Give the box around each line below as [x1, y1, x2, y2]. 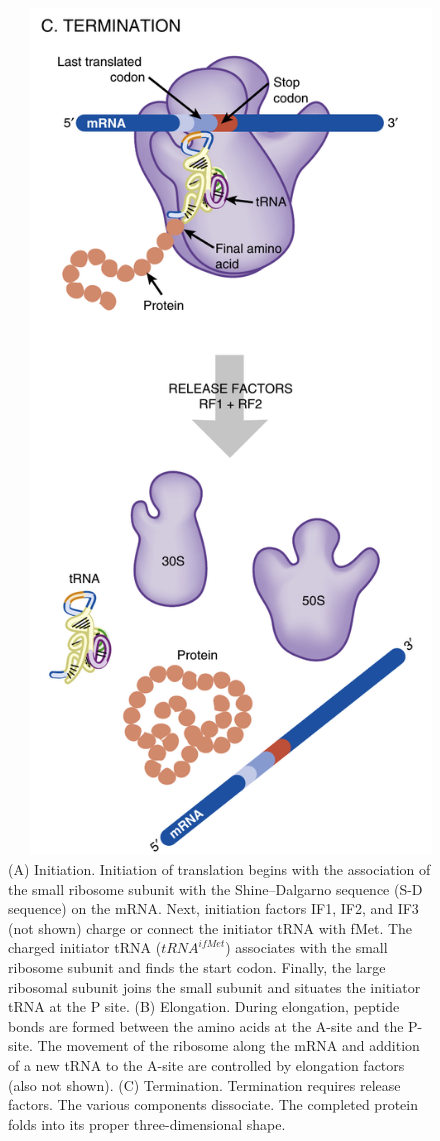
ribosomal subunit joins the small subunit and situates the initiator [8, 976, 421, 997]
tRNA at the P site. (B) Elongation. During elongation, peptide [8, 996, 400, 1017]
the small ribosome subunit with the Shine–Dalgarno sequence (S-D [8, 878, 423, 899]
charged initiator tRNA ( [8, 937, 162, 958]
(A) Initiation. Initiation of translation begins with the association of [8, 858, 431, 879]
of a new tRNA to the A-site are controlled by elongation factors [8, 1054, 405, 1075]
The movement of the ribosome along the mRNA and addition [37, 1035, 420, 1056]
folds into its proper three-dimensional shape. [8, 1113, 286, 1134]
